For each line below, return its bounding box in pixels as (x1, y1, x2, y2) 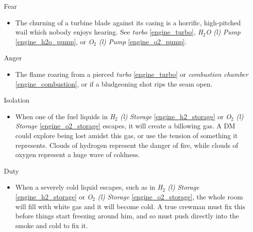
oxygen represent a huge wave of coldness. (15, 149, 140, 160)
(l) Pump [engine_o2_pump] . (99, 36, 187, 46)
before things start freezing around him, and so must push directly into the (15, 211, 239, 221)
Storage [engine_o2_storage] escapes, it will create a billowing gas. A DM (15, 121, 236, 131)
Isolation (4, 95, 30, 105)
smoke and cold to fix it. (15, 220, 88, 230)
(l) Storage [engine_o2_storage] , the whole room (98, 191, 243, 201)
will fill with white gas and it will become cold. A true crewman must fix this (15, 201, 245, 211)
